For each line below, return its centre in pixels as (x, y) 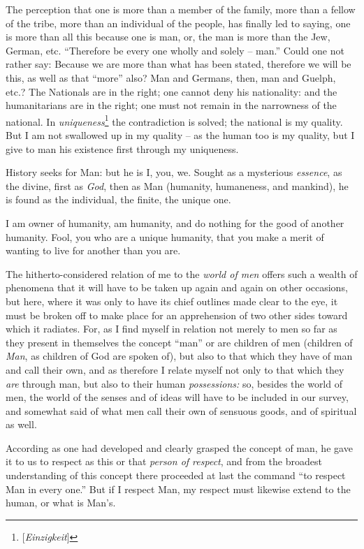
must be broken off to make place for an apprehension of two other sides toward (177, 315)
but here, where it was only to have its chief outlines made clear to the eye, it (172, 301)
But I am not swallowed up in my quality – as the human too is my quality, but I (180, 135)
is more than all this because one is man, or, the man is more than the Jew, (168, 37)
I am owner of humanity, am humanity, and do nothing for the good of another (175, 222)
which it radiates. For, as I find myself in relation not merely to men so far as (172, 329)
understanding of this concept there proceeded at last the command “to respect (176, 475)
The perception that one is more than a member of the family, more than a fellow (181, 9)
